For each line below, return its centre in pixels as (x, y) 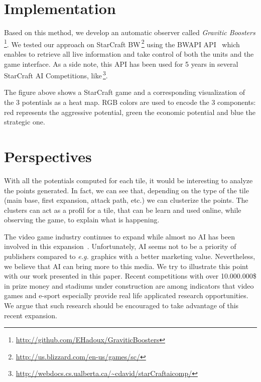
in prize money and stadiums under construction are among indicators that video (129, 285)
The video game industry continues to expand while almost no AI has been (119, 236)
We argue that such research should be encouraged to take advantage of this (121, 305)
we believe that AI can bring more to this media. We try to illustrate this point (126, 266)
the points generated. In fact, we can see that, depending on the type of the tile (126, 190)
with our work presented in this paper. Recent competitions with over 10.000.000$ (130, 276)
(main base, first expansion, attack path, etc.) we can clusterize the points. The (126, 200)
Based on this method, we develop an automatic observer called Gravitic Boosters (130, 32)
